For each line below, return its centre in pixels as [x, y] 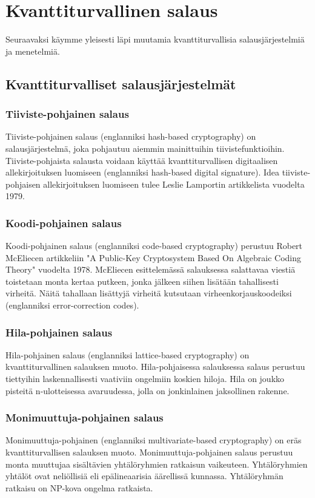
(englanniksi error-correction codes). [72, 305]
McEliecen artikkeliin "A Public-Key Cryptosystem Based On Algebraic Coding [154, 257]
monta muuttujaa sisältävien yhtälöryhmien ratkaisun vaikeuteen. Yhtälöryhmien [157, 464]
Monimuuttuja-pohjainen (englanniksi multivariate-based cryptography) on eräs [154, 440]
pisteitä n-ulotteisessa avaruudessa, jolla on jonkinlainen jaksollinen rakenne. [148, 390]
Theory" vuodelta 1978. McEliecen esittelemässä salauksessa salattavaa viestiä [151, 269]
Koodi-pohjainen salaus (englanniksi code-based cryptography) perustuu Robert [154, 246]
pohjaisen [23, 184]
